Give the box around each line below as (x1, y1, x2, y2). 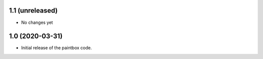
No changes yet (21, 20, 53, 25)
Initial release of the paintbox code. (21, 45, 92, 51)
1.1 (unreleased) (9, 6, 58, 15)
